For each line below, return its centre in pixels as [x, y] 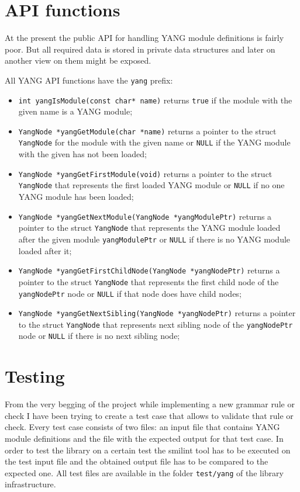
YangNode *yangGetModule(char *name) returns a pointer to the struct [147, 131]
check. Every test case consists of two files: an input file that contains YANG [142, 427]
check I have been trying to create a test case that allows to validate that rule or [149, 415]
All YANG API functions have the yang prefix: [89, 80]
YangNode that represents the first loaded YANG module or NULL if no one [151, 185]
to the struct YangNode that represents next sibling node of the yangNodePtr [156, 324]
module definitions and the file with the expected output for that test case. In [144, 439]
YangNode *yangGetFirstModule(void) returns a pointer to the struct [145, 173]
